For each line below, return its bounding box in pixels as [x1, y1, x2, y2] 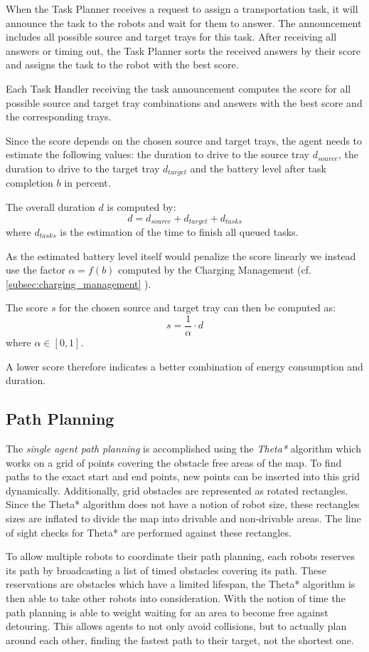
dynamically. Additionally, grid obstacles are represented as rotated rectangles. [6, 482, 348, 497]
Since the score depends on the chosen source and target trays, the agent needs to [6, 133, 363, 148]
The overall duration [6, 199, 95, 214]
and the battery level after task [190, 160, 326, 175]
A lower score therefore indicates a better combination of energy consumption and [6, 358, 363, 373]
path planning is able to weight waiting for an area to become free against [6, 604, 328, 619]
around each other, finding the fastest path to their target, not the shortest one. [6, 632, 354, 647]
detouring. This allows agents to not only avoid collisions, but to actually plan [6, 619, 347, 633]
